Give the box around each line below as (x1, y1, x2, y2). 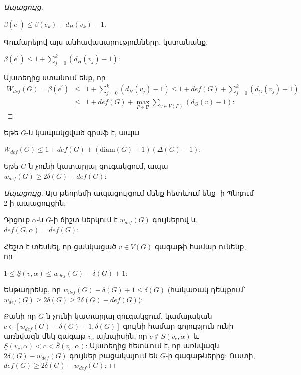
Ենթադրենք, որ (4, 284, 61, 295)
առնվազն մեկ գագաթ (4, 330, 86, 341)
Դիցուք (4, 214, 30, 225)
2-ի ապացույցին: (4, 197, 66, 208)
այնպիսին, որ (96, 330, 147, 341)
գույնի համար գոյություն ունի (123, 321, 234, 331)
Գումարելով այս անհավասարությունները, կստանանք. (4, 36, 208, 47)
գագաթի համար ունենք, (154, 241, 246, 251)
